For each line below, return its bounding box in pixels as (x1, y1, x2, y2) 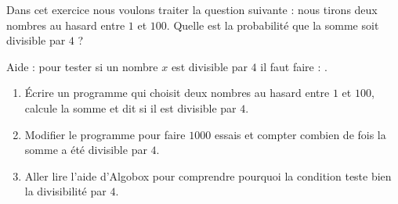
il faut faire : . (260, 58, 327, 74)
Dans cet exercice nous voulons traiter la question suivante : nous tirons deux (6, 2, 378, 17)
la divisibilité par (24, 183, 107, 199)
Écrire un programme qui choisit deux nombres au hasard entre (24, 84, 330, 101)
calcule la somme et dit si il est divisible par (24, 99, 237, 116)
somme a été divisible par (24, 141, 147, 158)
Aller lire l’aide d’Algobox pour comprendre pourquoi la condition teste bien (24, 167, 392, 184)
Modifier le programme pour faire (24, 126, 186, 142)
